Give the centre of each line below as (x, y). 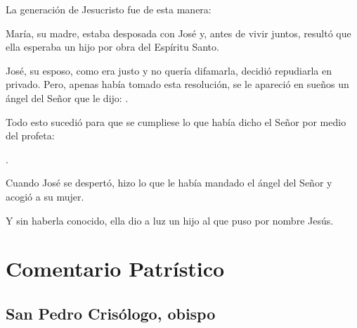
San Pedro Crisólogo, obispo (111, 313)
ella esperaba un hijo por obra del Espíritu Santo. (112, 47)
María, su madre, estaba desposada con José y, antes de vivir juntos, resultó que (178, 33)
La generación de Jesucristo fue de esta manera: (109, 9)
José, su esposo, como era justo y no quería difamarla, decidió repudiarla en (169, 70)
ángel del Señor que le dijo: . (67, 97)
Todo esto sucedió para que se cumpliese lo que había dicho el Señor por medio (176, 121)
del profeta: (30, 135)
